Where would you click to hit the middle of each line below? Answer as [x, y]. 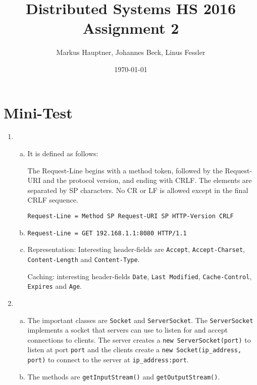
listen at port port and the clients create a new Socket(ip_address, [135, 349]
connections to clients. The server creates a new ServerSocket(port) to [139, 339]
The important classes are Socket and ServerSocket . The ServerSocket [140, 320]
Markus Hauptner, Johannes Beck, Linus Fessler [131, 52]
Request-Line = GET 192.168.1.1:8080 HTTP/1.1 [107, 233]
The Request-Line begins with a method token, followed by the [125, 170]
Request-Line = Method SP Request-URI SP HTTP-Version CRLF [131, 216]
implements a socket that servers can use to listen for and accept [127, 330]
